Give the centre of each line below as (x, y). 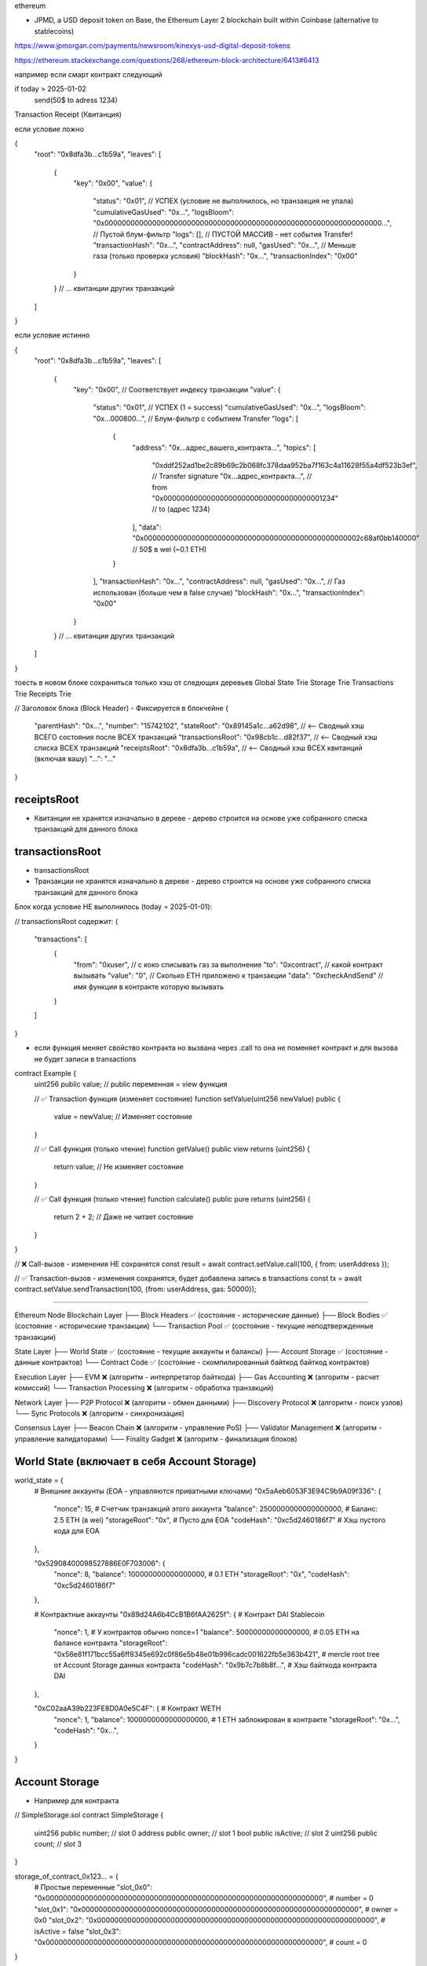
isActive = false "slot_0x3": (78, 1931)
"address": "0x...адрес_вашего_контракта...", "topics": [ (224, 447)
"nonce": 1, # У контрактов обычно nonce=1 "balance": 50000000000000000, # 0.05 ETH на (207, 1632)
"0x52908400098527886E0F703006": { (100, 1563)
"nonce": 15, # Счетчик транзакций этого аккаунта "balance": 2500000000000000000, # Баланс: (216, 1509)
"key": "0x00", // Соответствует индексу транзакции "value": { (177, 389)
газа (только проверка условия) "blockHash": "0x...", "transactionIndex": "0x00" (225, 256)
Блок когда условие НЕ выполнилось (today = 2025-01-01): (113, 907)
